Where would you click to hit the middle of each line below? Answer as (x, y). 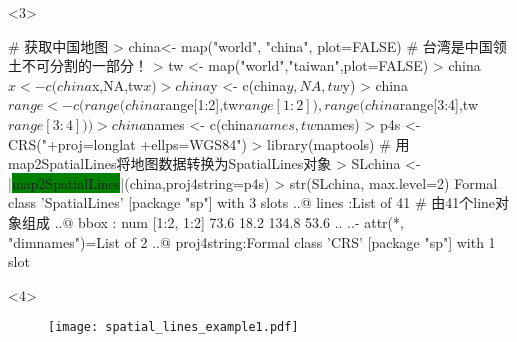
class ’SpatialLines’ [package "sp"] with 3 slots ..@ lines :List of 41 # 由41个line (252, 202)
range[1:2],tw (199, 104)
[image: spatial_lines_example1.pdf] (173, 327)
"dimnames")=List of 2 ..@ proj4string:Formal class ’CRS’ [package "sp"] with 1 (252, 241)
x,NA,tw (117, 84)
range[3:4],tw (439, 104)
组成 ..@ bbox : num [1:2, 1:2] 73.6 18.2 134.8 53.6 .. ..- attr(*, (212, 221)
